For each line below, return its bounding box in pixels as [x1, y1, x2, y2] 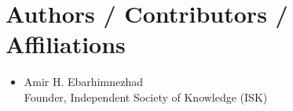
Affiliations [5, 28, 126, 60]
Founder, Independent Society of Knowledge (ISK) [24, 88, 268, 105]
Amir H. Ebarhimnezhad [24, 73, 143, 90]
